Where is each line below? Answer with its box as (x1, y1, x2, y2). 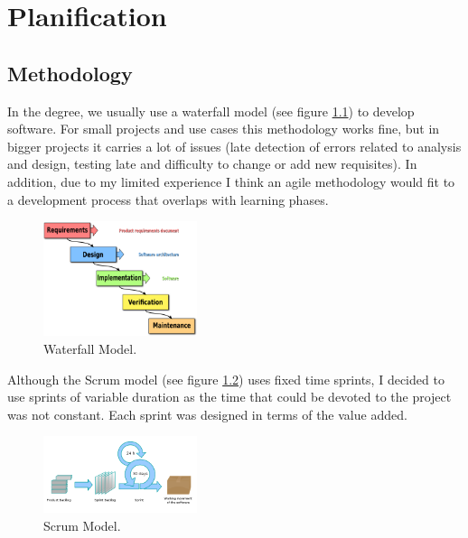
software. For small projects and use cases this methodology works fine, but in (7, 119, 440, 138)
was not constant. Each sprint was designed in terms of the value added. (7, 404, 407, 423)
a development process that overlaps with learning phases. (7, 190, 329, 209)
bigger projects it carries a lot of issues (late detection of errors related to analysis (7, 136, 462, 155)
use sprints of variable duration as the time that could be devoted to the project (7, 387, 452, 406)
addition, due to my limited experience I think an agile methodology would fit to (7, 172, 455, 190)
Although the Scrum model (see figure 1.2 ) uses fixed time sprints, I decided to (7, 369, 445, 388)
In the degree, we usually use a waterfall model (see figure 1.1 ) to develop (7, 101, 415, 120)
